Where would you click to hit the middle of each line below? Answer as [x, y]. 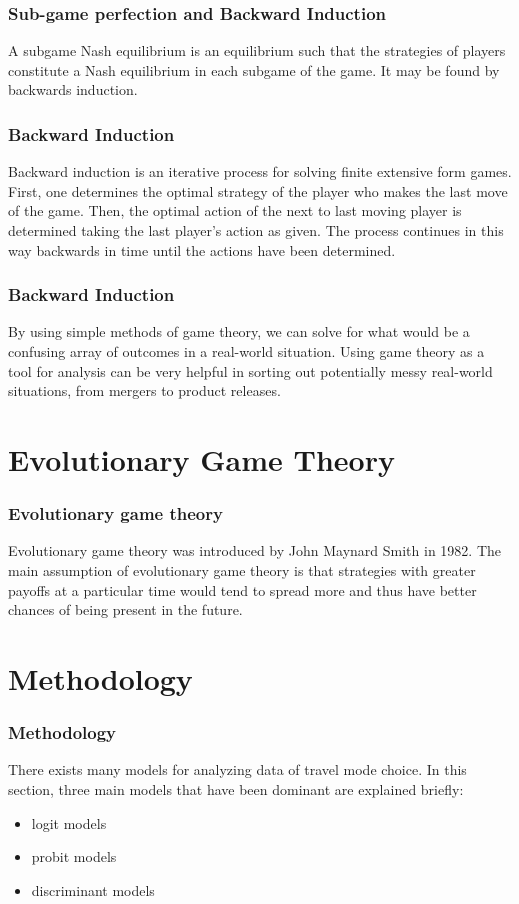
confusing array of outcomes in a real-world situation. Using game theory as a [246, 351]
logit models [69, 822]
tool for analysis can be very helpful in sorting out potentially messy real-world [250, 370]
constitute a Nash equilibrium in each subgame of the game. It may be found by [254, 69]
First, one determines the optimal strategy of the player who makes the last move [258, 190]
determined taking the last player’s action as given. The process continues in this [256, 230]
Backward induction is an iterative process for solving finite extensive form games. [260, 171]
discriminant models [93, 889]
